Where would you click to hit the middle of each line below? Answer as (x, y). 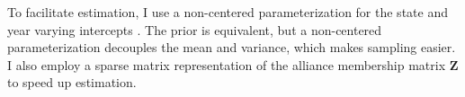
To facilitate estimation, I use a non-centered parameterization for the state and (228, 12)
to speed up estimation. (72, 82)
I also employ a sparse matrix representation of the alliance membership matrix (227, 64)
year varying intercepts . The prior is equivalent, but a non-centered (195, 29)
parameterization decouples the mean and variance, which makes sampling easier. (232, 47)
